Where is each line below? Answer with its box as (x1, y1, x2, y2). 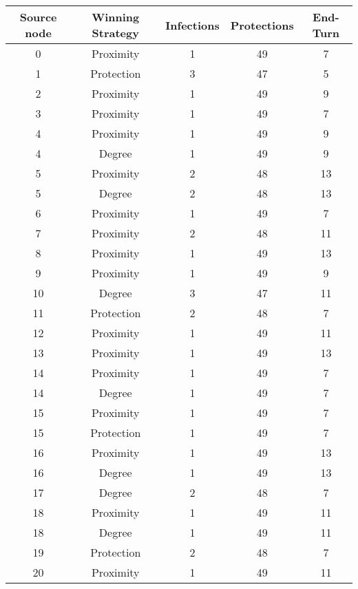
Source (19, 9, 57, 25)
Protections (230, 17, 294, 33)
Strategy (92, 25, 139, 41)
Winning (92, 9, 140, 25)
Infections (165, 17, 220, 33)
